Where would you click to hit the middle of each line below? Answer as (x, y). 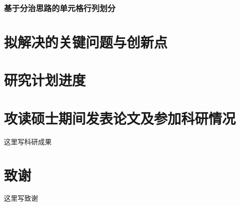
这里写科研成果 (28, 141)
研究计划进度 (45, 80)
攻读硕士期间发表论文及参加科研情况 (120, 118)
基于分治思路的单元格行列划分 (60, 8)
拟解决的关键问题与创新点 (86, 42)
